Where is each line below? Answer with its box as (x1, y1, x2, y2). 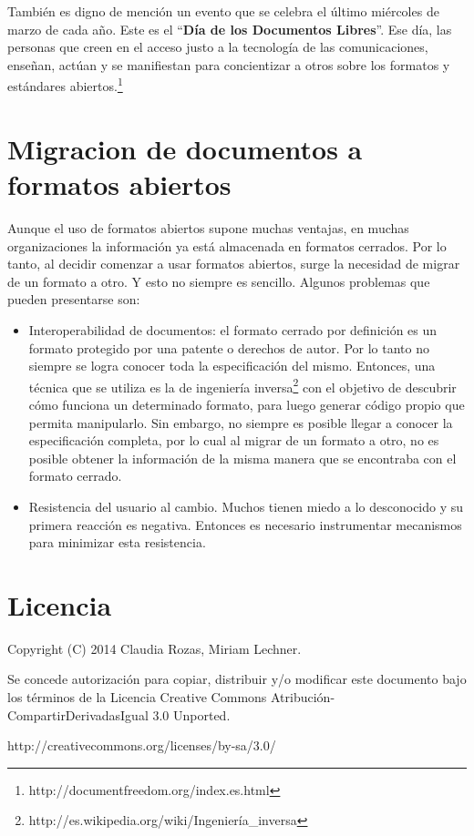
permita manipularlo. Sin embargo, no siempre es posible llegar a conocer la (28, 413, 453, 432)
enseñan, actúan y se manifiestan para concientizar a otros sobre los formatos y (7, 55, 450, 74)
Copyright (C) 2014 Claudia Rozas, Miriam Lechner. (7, 638, 302, 658)
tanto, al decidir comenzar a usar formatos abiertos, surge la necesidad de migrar (7, 254, 460, 273)
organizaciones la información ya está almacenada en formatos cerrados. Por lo (7, 236, 447, 255)
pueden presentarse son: (7, 290, 140, 309)
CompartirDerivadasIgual (7, 705, 149, 724)
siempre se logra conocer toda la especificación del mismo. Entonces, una (28, 356, 436, 375)
